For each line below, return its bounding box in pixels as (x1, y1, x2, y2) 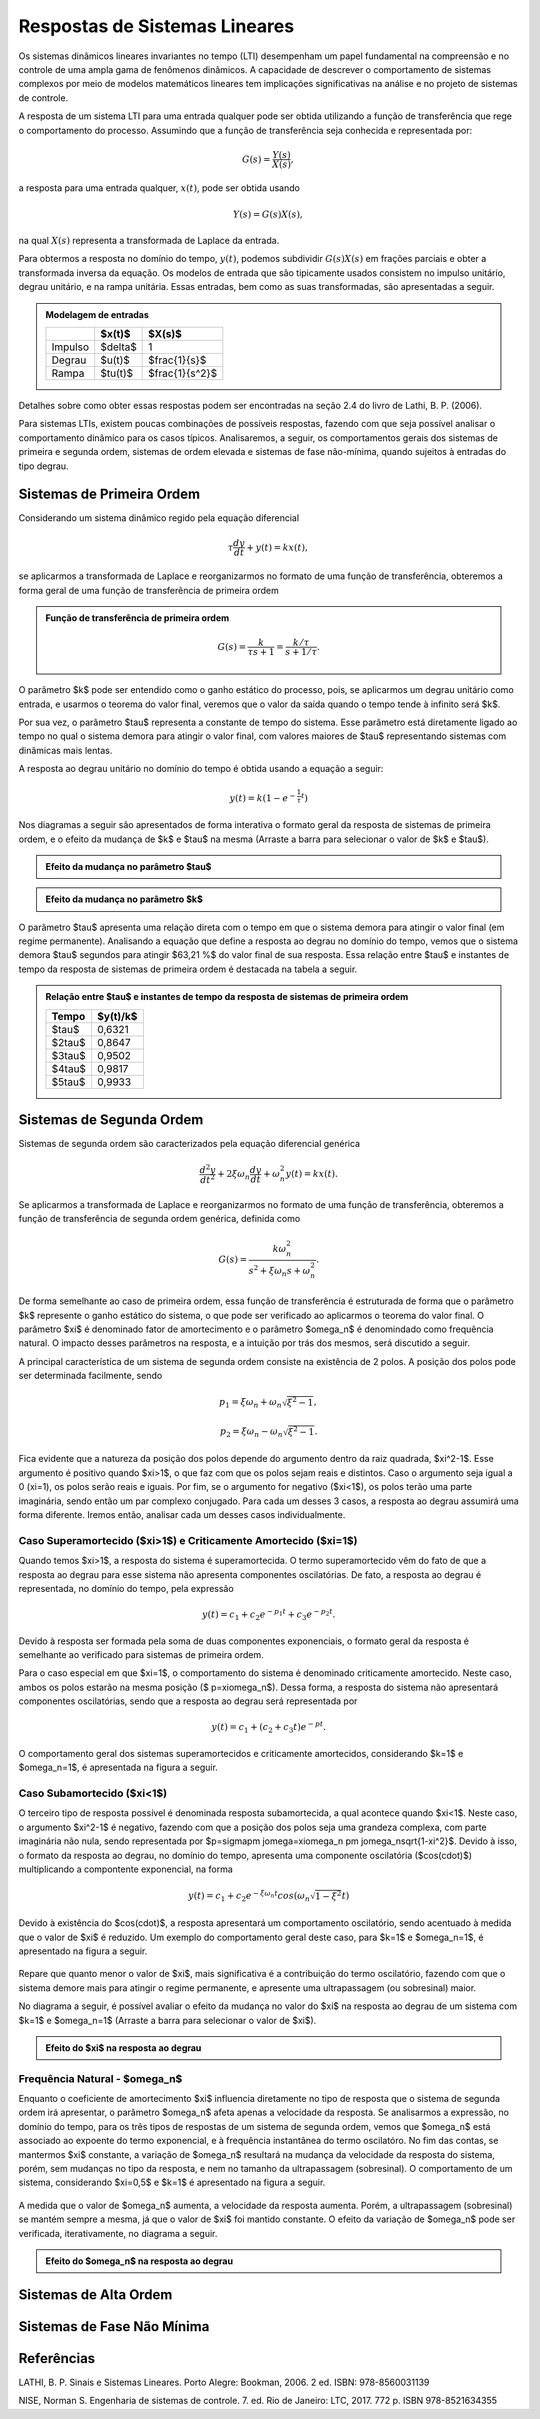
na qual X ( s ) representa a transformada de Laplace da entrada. (18, 235, 280, 247)
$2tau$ (51, 1035, 86, 1049)
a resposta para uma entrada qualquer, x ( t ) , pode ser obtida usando (18, 182, 300, 194)
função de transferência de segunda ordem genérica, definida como (18, 1213, 301, 1225)
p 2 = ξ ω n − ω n (220, 1426, 284, 1440)
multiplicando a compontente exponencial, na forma (18, 1863, 234, 1875)
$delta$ (100, 340, 137, 354)
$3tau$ (51, 1048, 86, 1062)
